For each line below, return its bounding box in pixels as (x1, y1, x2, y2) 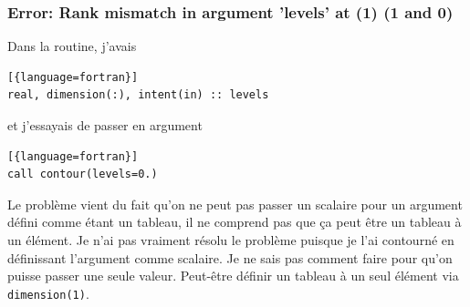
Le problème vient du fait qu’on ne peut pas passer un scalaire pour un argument (7, 194, 463, 213)
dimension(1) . (7, 283, 89, 302)
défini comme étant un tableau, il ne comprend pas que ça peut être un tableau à (7, 212, 462, 231)
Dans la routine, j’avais (7, 36, 137, 56)
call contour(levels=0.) (7, 168, 158, 181)
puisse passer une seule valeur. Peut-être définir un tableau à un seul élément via (7, 266, 459, 285)
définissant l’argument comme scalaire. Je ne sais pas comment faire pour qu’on (7, 248, 453, 267)
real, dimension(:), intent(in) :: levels (7, 88, 269, 102)
